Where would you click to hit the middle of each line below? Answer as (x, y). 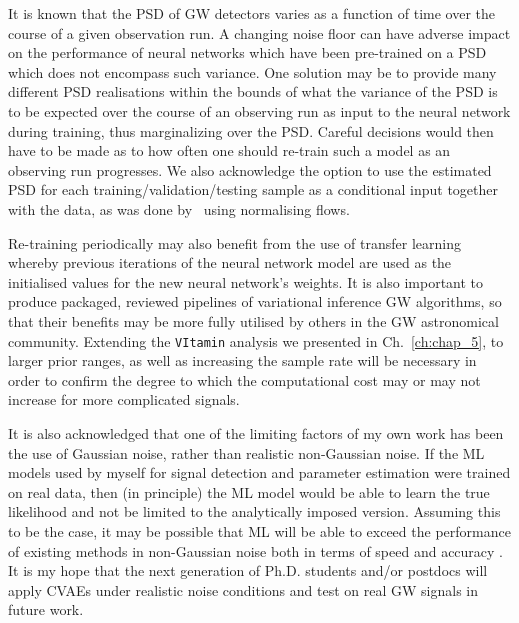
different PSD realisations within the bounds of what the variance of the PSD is (253, 91)
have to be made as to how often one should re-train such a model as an (229, 150)
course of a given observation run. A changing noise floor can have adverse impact (259, 32)
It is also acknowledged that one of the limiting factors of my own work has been (256, 432)
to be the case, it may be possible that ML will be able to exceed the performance (259, 530)
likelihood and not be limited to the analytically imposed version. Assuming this (254, 511)
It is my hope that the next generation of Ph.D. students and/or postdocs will (248, 570)
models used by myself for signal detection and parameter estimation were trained (259, 472)
